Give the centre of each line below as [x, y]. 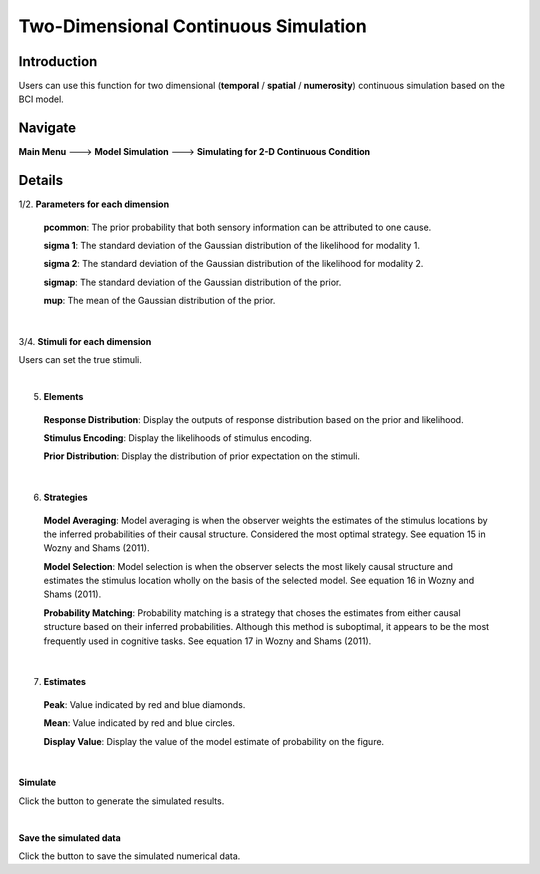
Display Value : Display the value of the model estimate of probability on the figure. [214, 741]
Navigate [47, 128]
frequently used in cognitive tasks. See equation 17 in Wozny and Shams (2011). [207, 641]
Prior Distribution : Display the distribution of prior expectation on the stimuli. [201, 456]
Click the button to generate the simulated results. [121, 801]
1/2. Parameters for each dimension [94, 204]
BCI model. [41, 99]
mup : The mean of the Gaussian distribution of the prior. [159, 301]
